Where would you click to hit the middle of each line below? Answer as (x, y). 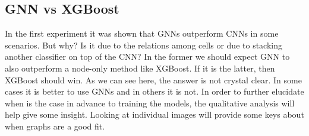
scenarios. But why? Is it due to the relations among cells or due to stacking (144, 45)
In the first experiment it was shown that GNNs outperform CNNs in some (142, 33)
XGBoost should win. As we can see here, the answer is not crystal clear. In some (153, 80)
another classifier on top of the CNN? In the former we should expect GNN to (147, 56)
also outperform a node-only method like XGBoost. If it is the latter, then (140, 68)
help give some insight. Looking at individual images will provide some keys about (154, 114)
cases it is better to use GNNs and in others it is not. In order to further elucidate (154, 91)
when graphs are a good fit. (55, 126)
